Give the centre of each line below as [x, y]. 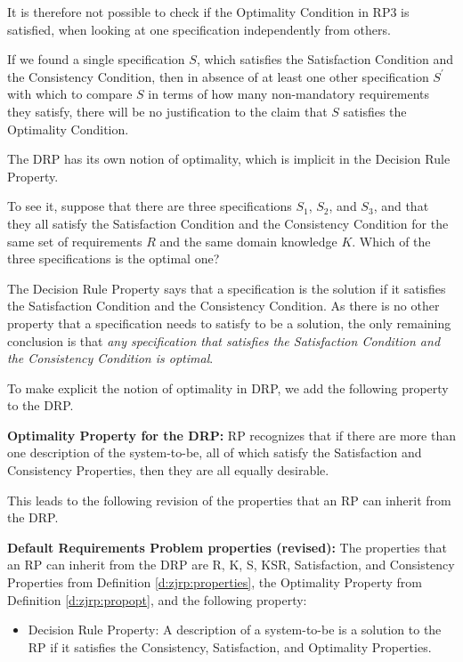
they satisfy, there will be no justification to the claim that [167, 111]
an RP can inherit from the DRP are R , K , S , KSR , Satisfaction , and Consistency [231, 565]
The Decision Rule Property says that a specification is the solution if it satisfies [227, 288]
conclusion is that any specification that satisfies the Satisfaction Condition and [224, 340]
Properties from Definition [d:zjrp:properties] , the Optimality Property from [215, 582]
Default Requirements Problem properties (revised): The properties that [227, 547]
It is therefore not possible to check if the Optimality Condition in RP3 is [208, 12]
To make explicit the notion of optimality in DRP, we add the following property [228, 388]
